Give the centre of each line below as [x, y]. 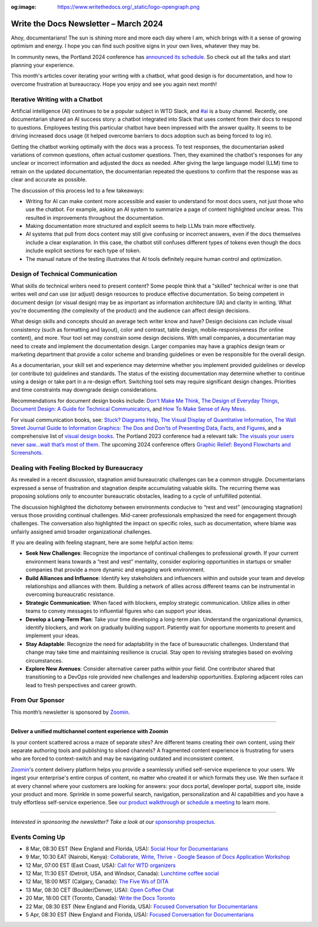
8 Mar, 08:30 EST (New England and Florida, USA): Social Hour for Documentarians [127, 849]
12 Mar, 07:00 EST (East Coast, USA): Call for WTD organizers [101, 865]
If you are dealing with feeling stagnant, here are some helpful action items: [102, 542]
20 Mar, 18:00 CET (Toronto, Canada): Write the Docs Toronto [100, 898]
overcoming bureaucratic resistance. [70, 594]
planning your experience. [43, 65]
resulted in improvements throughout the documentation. [95, 217]
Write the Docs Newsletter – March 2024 [87, 24]
